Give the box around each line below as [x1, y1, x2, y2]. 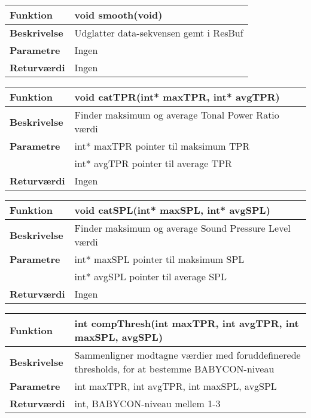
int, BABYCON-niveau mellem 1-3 [74, 396, 221, 410]
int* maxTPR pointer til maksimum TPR [74, 139, 250, 153]
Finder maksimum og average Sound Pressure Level [74, 221, 291, 235]
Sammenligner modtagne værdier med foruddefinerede [74, 348, 301, 362]
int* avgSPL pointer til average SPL [74, 269, 227, 283]
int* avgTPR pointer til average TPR [74, 156, 232, 170]
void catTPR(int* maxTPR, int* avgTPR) [74, 90, 280, 104]
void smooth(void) [74, 8, 163, 22]
